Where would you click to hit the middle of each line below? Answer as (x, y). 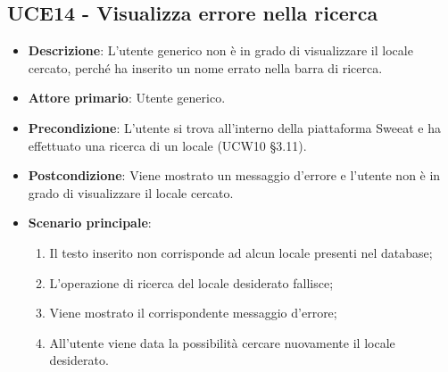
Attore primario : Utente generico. (127, 98)
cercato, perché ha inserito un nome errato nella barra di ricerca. (205, 67)
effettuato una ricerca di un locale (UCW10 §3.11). (167, 145)
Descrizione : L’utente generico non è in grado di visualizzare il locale (220, 50)
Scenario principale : (90, 223)
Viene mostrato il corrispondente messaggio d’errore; (193, 313)
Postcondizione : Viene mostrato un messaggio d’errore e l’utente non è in (234, 175)
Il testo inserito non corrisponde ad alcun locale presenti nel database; (241, 252)
